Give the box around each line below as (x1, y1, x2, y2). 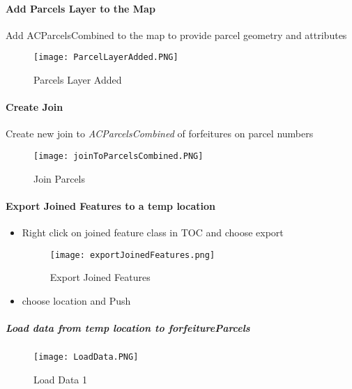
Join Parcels (33, 171, 86, 185)
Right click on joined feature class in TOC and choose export (22, 225, 284, 240)
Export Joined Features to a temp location (6, 198, 216, 213)
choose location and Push (22, 293, 131, 307)
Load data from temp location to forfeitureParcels (6, 321, 250, 335)
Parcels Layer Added (33, 73, 122, 87)
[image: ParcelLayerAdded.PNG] (33, 52, 178, 63)
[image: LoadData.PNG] (33, 352, 139, 363)
